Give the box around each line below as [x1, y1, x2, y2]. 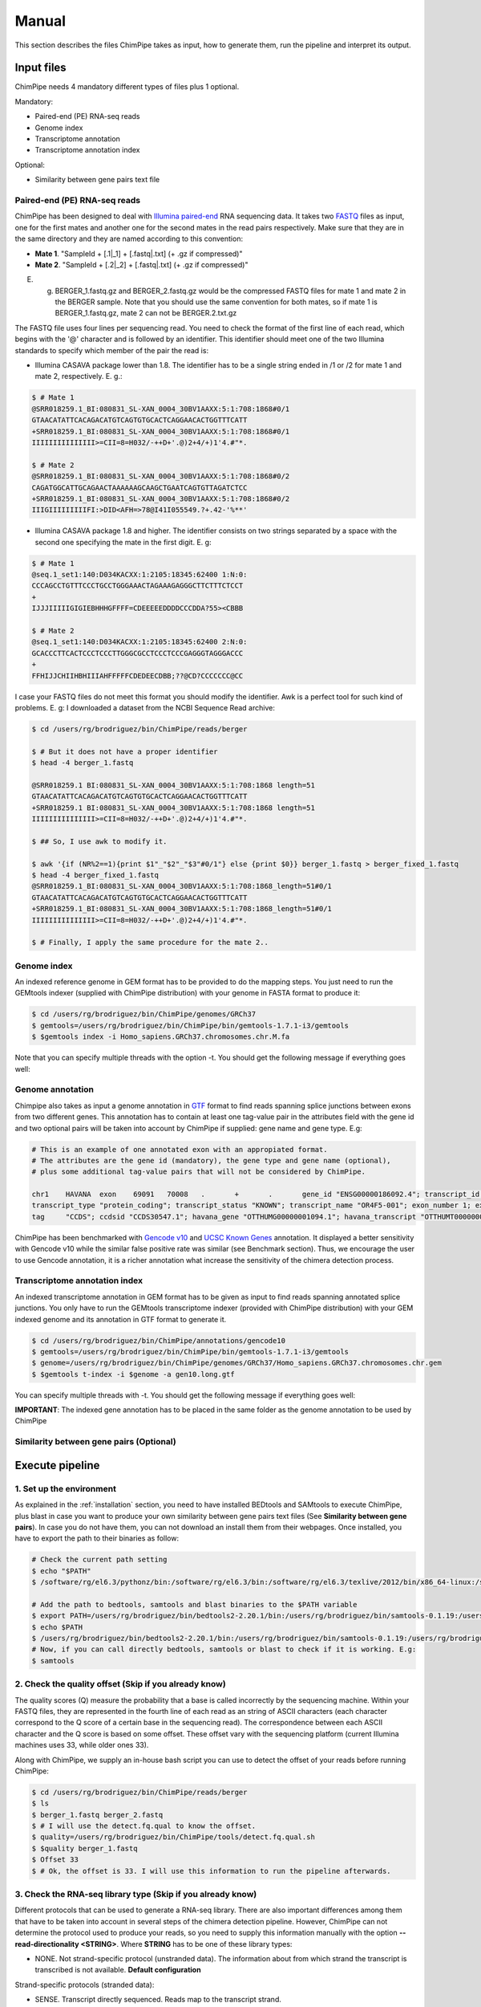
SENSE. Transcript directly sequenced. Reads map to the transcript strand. [34, 1995, 282, 2005]
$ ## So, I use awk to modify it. [31, 837, 168, 846]
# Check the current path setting [31, 1555, 168, 1565]
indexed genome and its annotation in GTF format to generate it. [14, 1314, 227, 1324]
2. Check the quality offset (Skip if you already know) [14, 1679, 226, 1690]
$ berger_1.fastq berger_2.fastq [31, 1810, 164, 1819]
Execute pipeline [14, 1458, 100, 1472]
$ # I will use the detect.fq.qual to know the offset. [31, 1822, 257, 1830]
